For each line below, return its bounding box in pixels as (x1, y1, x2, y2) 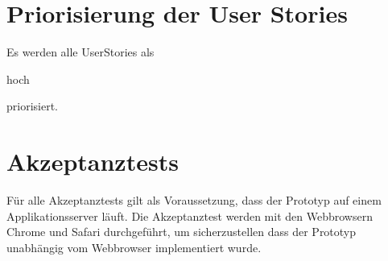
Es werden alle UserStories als (6, 43, 155, 60)
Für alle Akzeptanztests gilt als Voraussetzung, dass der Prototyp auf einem (6, 192, 382, 209)
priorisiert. (6, 97, 58, 114)
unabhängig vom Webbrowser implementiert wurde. (6, 238, 262, 255)
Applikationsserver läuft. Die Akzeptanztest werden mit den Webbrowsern (6, 207, 373, 224)
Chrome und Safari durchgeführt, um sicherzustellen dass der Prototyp (6, 223, 357, 240)
